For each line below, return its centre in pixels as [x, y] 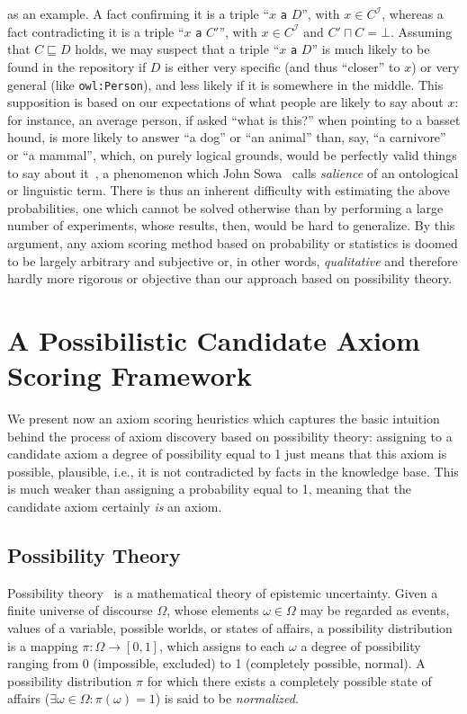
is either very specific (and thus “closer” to [283, 66]
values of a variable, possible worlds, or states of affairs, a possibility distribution [230, 628]
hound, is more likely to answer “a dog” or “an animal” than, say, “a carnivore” [227, 137]
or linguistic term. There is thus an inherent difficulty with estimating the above [229, 190]
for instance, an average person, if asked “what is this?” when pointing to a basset [234, 119]
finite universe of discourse [80, 610]
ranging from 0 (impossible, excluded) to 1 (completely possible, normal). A [216, 663]
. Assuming [421, 31]
